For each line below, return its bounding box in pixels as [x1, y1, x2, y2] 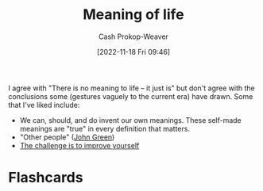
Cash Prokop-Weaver [98, 32, 169, 41]
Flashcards [8, 169, 83, 187]
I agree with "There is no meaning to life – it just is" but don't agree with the [8, 83, 256, 93]
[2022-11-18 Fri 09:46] [96, 47, 171, 56]
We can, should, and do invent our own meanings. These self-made [19, 115, 242, 124]
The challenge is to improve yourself [19, 140, 140, 150]
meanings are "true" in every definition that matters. [19, 124, 191, 133]
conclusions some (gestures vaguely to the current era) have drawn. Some [8, 91, 253, 101]
